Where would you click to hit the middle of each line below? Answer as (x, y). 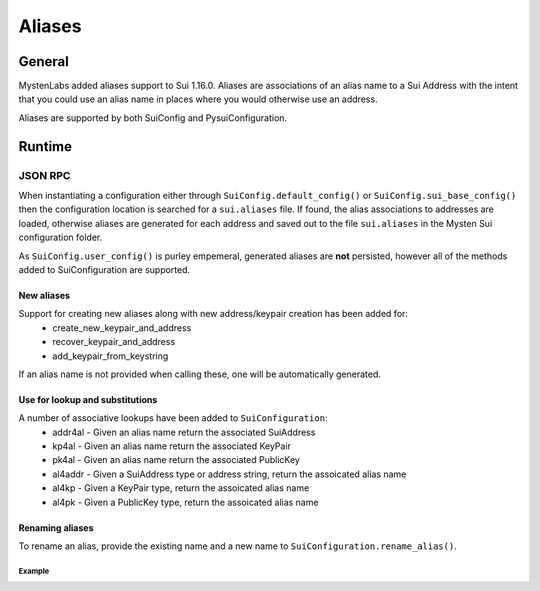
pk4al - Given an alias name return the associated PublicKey (176, 460)
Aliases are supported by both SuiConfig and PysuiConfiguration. (153, 117)
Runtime (45, 146)
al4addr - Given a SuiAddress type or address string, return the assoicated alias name (229, 474)
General (44, 61)
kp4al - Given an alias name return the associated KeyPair (172, 446)
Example (34, 571)
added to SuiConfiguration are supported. (104, 269)
